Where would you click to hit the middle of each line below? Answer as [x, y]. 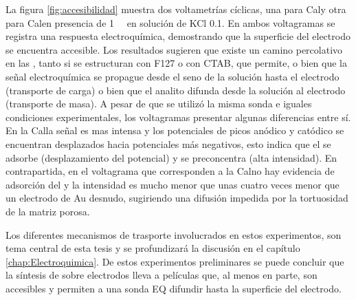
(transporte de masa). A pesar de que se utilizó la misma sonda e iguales [159, 104]
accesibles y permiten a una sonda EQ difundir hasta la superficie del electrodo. [174, 288]
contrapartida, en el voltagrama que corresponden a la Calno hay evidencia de [170, 171]
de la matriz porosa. [48, 211]
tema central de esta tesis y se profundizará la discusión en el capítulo [153, 248]
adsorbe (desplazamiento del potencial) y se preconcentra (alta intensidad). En [171, 157]
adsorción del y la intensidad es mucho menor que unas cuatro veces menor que [173, 184]
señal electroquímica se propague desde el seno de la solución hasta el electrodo [173, 76]
